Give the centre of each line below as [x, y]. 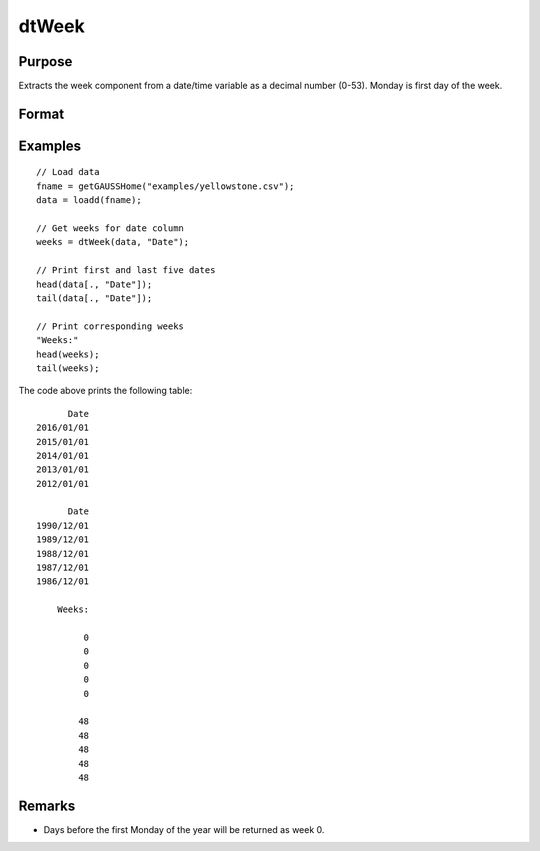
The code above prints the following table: [105, 391]
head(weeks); [68, 354]
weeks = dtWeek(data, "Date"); [113, 242]
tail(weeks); [68, 368]
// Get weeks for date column [110, 228]
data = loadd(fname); [89, 200]
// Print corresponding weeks [110, 326]
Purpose [45, 61]
